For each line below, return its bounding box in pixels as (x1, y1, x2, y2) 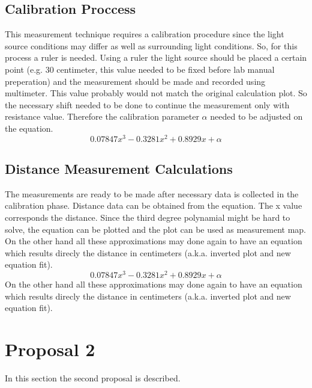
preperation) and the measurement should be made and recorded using (5, 75, 266, 87)
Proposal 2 (5, 337, 95, 362)
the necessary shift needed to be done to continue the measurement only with (5, 98, 290, 111)
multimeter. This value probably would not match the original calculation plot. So (5, 87, 307, 99)
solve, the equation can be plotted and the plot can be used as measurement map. (5, 223, 306, 235)
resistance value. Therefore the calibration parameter (5, 110, 199, 123)
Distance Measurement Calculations (5, 159, 233, 178)
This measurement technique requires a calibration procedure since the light (5, 28, 284, 40)
